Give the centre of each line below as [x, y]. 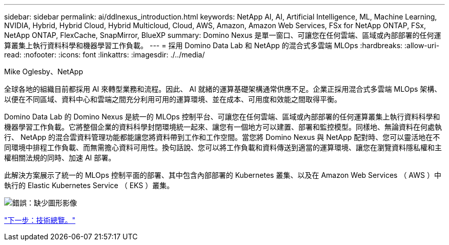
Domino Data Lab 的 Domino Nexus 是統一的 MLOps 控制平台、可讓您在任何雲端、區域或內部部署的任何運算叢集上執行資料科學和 [222, 117]
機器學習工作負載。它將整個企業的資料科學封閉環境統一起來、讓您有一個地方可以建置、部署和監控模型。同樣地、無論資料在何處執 [223, 127]
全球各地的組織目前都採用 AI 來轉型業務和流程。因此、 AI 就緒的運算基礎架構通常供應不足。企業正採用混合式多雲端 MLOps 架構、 [223, 89]
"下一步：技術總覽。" [40, 220]
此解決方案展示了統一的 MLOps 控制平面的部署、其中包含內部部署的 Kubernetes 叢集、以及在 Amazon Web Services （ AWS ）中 [223, 175]
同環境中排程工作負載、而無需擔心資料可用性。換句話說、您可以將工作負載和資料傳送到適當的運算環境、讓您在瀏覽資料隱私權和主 [223, 147]
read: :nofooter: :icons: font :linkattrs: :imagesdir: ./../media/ [105, 55]
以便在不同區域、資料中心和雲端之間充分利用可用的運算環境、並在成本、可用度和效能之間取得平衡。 [173, 99]
